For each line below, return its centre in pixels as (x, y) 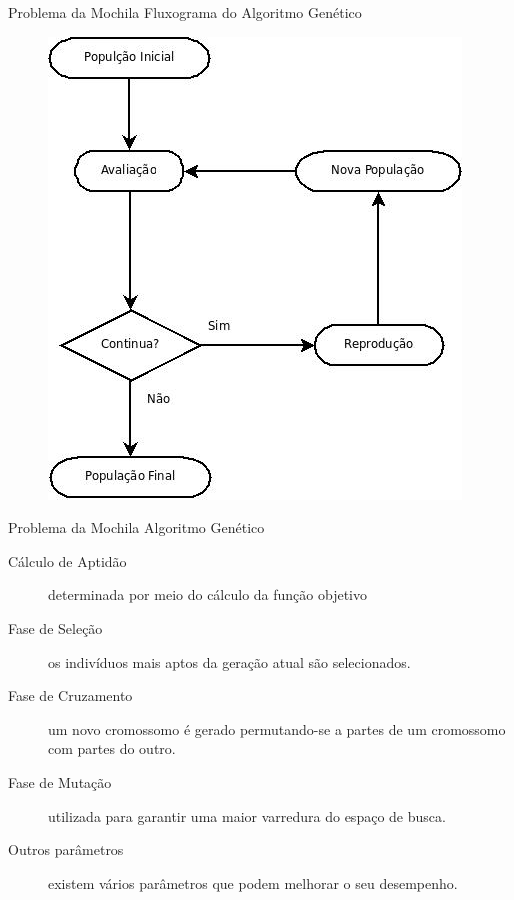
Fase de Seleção (55, 627)
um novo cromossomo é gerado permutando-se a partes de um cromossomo (277, 728)
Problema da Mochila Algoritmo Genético (136, 527)
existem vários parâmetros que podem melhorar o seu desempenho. (253, 882)
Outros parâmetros (66, 849)
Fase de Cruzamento (70, 695)
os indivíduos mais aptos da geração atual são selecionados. (229, 661)
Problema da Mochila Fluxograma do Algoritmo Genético (185, 12)
